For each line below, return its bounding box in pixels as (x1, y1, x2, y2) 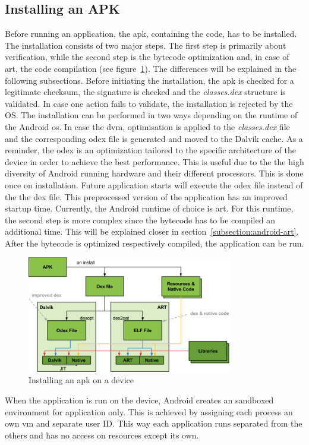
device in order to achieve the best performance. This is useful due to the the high (5, 155, 304, 168)
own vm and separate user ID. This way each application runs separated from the (5, 417, 302, 430)
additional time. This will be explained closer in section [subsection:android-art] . (5, 225, 299, 238)
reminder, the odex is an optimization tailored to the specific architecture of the (5, 144, 296, 156)
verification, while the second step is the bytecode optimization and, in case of (5, 51, 289, 63)
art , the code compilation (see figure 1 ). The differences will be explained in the (5, 62, 297, 74)
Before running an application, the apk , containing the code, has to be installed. (5, 27, 297, 40)
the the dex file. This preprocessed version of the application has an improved (5, 190, 288, 203)
